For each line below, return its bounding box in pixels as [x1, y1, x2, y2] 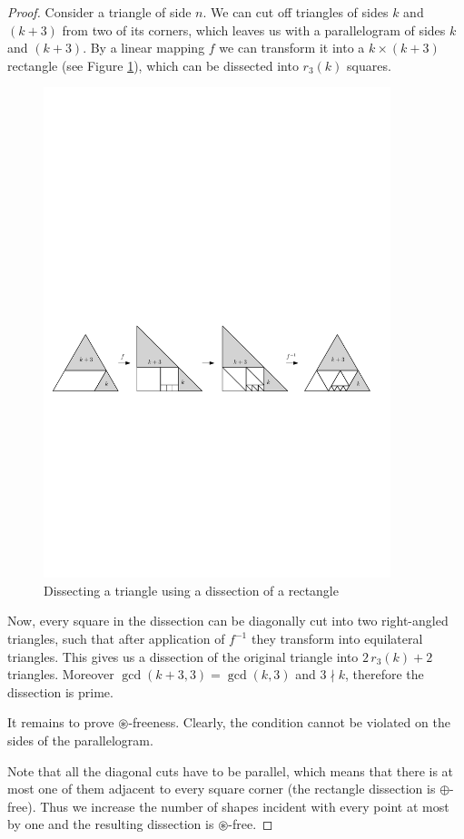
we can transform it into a [219, 38, 365, 57]
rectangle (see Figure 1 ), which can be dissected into [7, 55, 299, 74]
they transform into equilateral [251, 629, 423, 648]
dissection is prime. [7, 682, 114, 701]
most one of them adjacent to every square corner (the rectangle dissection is [7, 779, 436, 798]
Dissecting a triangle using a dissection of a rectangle [44, 580, 339, 599]
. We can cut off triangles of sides [202, 3, 389, 21]
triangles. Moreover [7, 665, 114, 684]
